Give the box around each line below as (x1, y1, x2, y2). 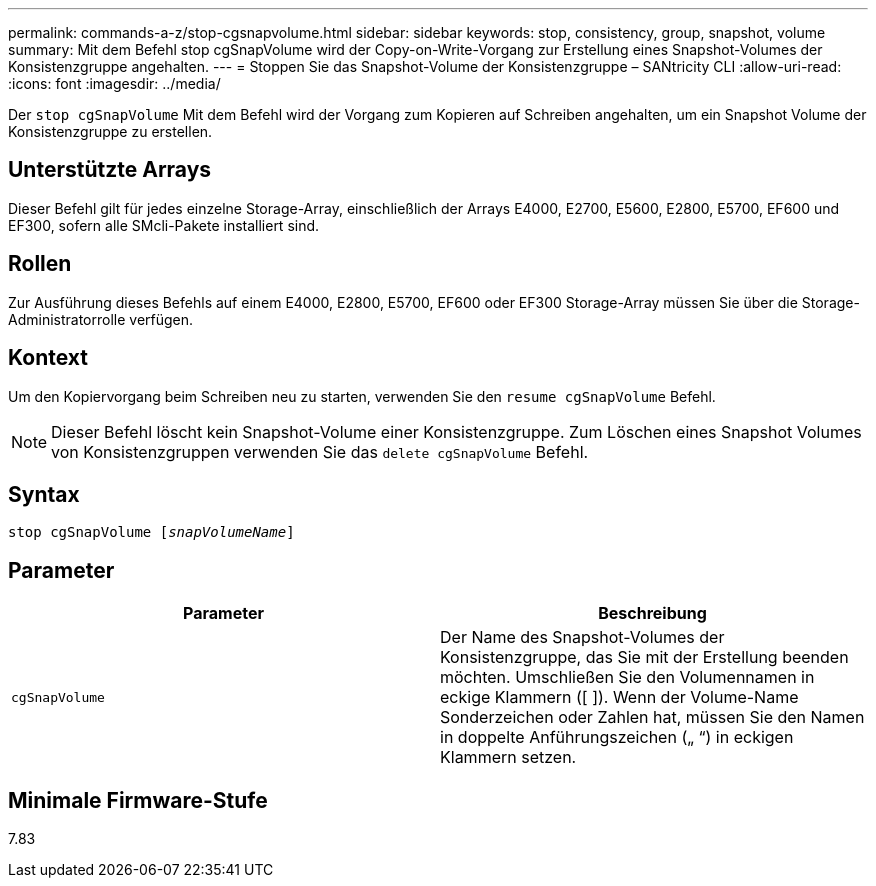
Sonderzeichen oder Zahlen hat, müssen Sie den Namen (440, 707, 865, 728)
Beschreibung (598, 603, 707, 624)
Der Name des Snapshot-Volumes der (440, 627, 725, 648)
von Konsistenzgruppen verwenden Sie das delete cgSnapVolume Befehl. (51, 441, 589, 462)
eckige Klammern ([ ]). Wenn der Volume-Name (440, 687, 799, 708)
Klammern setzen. (440, 747, 577, 768)
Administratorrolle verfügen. (8, 310, 194, 328)
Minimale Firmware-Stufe (8, 787, 268, 813)
